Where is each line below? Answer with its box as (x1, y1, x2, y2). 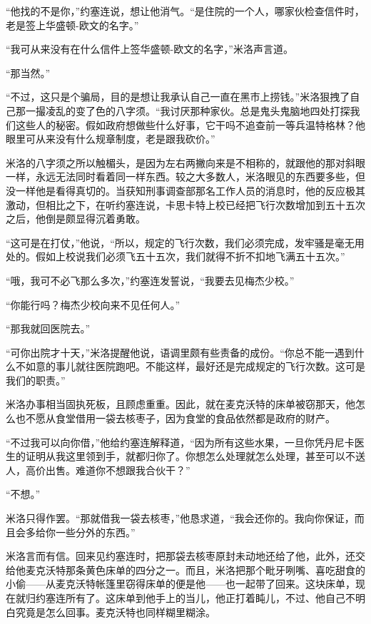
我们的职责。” (6, 372, 66, 387)
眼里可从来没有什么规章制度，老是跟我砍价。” (6, 131, 215, 146)
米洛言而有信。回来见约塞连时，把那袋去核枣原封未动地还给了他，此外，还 (6, 548, 355, 563)
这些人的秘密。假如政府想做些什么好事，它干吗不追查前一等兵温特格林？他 (15, 117, 365, 132)
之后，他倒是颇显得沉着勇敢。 (6, 211, 146, 226)
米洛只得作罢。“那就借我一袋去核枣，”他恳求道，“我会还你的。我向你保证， (6, 511, 355, 526)
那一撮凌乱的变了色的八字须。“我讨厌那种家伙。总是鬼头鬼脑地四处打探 (15, 103, 350, 118)
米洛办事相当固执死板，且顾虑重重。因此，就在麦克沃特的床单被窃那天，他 (6, 397, 355, 411)
